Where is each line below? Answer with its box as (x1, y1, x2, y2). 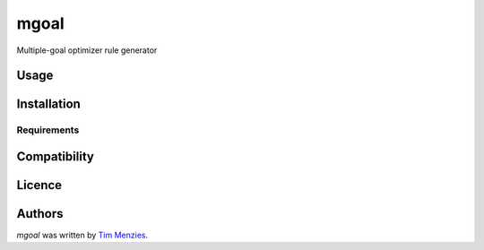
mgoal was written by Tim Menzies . (16, 229, 149, 241)
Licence (16, 177, 63, 193)
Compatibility (16, 149, 94, 164)
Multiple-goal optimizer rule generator (16, 45, 158, 56)
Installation (16, 97, 81, 112)
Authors (16, 206, 64, 221)
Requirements (16, 124, 80, 136)
